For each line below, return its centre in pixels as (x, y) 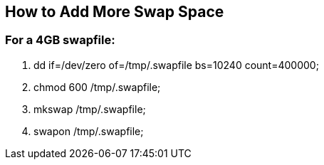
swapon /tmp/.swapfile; (89, 131)
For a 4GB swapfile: (60, 40)
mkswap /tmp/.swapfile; (90, 109)
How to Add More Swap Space (115, 12)
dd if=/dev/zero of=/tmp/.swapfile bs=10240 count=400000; (176, 65)
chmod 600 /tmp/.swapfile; (97, 87)
